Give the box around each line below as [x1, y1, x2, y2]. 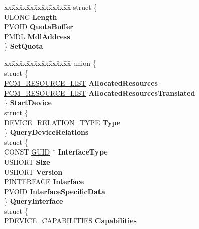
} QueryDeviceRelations [4, 127, 89, 137]
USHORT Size [4, 156, 50, 167]
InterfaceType [58, 146, 108, 157]
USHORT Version [4, 166, 63, 177]
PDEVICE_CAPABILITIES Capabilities [4, 215, 137, 226]
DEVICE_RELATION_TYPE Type [4, 117, 121, 127]
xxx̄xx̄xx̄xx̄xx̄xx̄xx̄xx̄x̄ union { [4, 57, 96, 68]
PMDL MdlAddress [4, 31, 70, 41]
